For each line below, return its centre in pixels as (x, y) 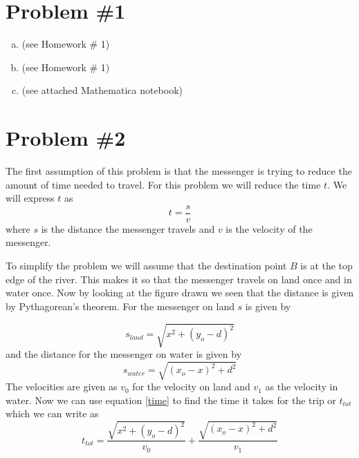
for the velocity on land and (191, 387)
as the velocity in (302, 387)
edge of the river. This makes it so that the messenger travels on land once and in (179, 279)
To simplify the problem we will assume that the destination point (146, 266)
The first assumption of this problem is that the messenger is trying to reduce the (179, 171)
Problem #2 (66, 138)
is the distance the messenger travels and (128, 228)
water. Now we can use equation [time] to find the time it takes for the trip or (171, 400)
